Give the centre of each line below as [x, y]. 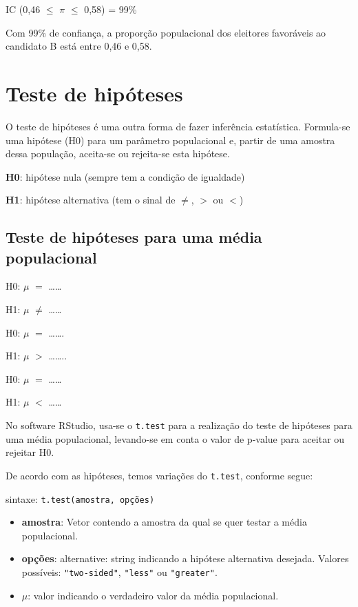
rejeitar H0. [30, 452]
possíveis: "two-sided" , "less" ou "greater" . [119, 571]
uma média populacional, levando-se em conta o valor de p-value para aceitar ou [175, 438]
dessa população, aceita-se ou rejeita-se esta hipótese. [118, 153]
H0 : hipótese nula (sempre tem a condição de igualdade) [125, 176]
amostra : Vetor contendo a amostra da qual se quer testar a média [164, 522]
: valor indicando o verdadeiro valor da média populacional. [153, 595]
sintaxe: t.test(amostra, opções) [80, 498]
